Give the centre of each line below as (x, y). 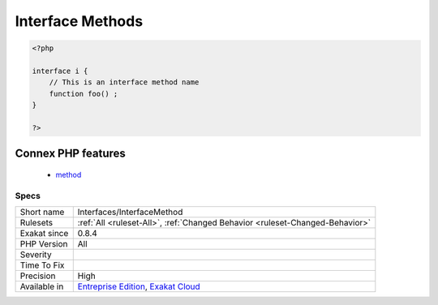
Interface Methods (79, 21)
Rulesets (36, 223)
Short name (42, 213)
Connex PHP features (70, 154)
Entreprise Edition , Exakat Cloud (139, 286)
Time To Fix (42, 265)
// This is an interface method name (124, 82)
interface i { (60, 71)
